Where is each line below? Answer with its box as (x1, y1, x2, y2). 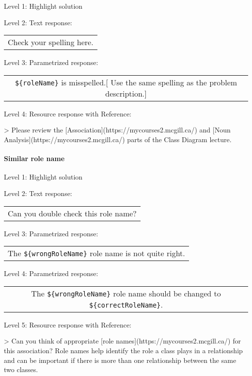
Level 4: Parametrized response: (4, 268, 98, 278)
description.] (105, 87, 147, 99)
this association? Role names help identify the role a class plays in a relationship (4, 345, 243, 355)
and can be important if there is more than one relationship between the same (4, 355, 236, 365)
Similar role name (4, 153, 65, 163)
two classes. (4, 364, 38, 375)
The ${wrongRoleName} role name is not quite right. (8, 247, 185, 259)
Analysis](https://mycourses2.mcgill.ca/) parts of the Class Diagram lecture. (4, 134, 232, 144)
